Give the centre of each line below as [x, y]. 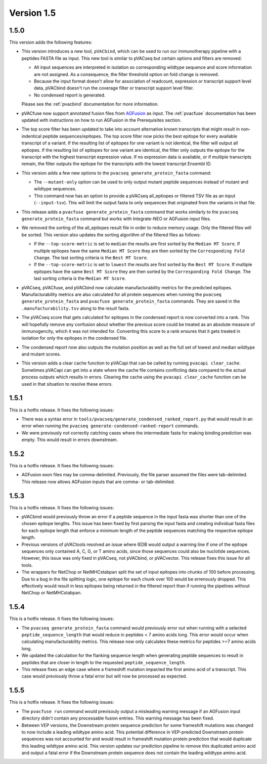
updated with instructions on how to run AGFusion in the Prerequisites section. [101, 120]
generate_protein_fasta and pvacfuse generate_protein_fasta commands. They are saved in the [131, 301]
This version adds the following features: [51, 43]
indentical [32, 136]
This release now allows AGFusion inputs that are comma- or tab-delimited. [98, 482]
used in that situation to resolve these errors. [67, 384]
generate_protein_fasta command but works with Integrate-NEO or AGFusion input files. [116, 219]
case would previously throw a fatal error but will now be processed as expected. [104, 676]
